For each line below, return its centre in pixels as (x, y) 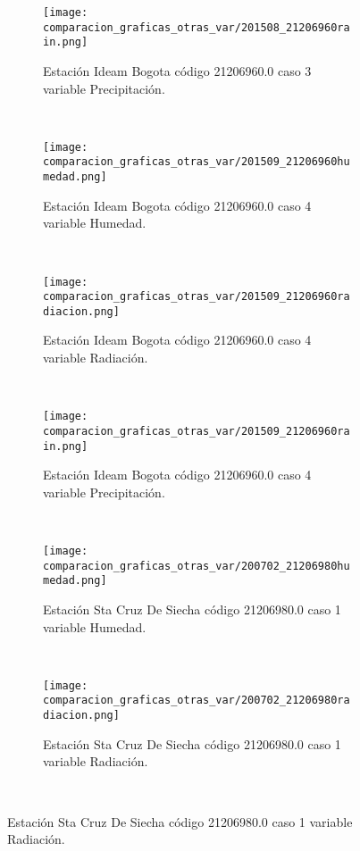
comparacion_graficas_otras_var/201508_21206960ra (197, 27)
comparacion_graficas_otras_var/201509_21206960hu (197, 162)
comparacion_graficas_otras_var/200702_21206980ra (197, 701)
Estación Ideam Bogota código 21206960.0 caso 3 (177, 70)
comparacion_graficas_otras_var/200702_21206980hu (197, 566)
